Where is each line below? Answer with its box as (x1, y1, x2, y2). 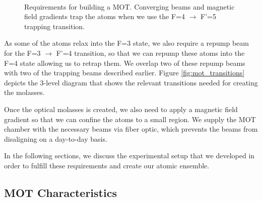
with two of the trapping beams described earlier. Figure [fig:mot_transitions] (4, 67, 245, 78)
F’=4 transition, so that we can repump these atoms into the (56, 47, 245, 58)
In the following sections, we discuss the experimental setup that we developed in (4, 150, 255, 161)
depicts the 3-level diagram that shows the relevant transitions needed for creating (4, 77, 258, 87)
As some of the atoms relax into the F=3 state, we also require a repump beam (4, 38, 249, 48)
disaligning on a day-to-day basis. (4, 133, 107, 144)
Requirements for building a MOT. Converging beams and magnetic (24, 1, 235, 12)
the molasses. (4, 87, 45, 97)
